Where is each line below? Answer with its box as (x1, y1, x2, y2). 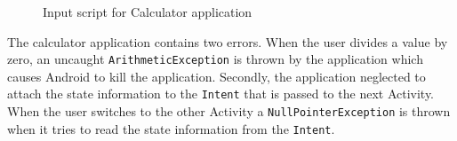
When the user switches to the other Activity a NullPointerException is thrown (7, 102, 451, 121)
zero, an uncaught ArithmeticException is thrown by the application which (7, 50, 423, 68)
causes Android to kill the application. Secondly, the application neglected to (7, 67, 426, 85)
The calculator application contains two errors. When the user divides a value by (7, 32, 448, 51)
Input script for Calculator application (43, 3, 253, 20)
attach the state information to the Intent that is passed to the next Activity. (7, 84, 435, 103)
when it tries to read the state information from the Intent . (7, 119, 335, 137)
